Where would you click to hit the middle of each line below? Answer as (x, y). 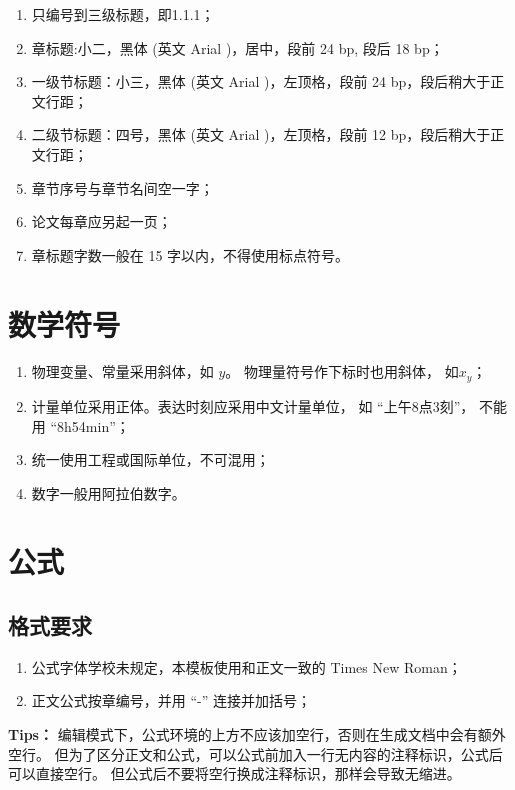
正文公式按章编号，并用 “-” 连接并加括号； (171, 700)
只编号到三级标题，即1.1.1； (123, 14)
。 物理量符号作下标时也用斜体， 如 (342, 371)
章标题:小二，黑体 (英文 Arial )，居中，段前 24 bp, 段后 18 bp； (237, 47)
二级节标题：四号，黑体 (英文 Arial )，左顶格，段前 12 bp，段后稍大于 (261, 134)
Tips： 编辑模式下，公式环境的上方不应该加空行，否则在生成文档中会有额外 (257, 734)
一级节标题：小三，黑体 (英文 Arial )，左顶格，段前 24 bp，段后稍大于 (261, 81)
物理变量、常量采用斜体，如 (122, 371)
